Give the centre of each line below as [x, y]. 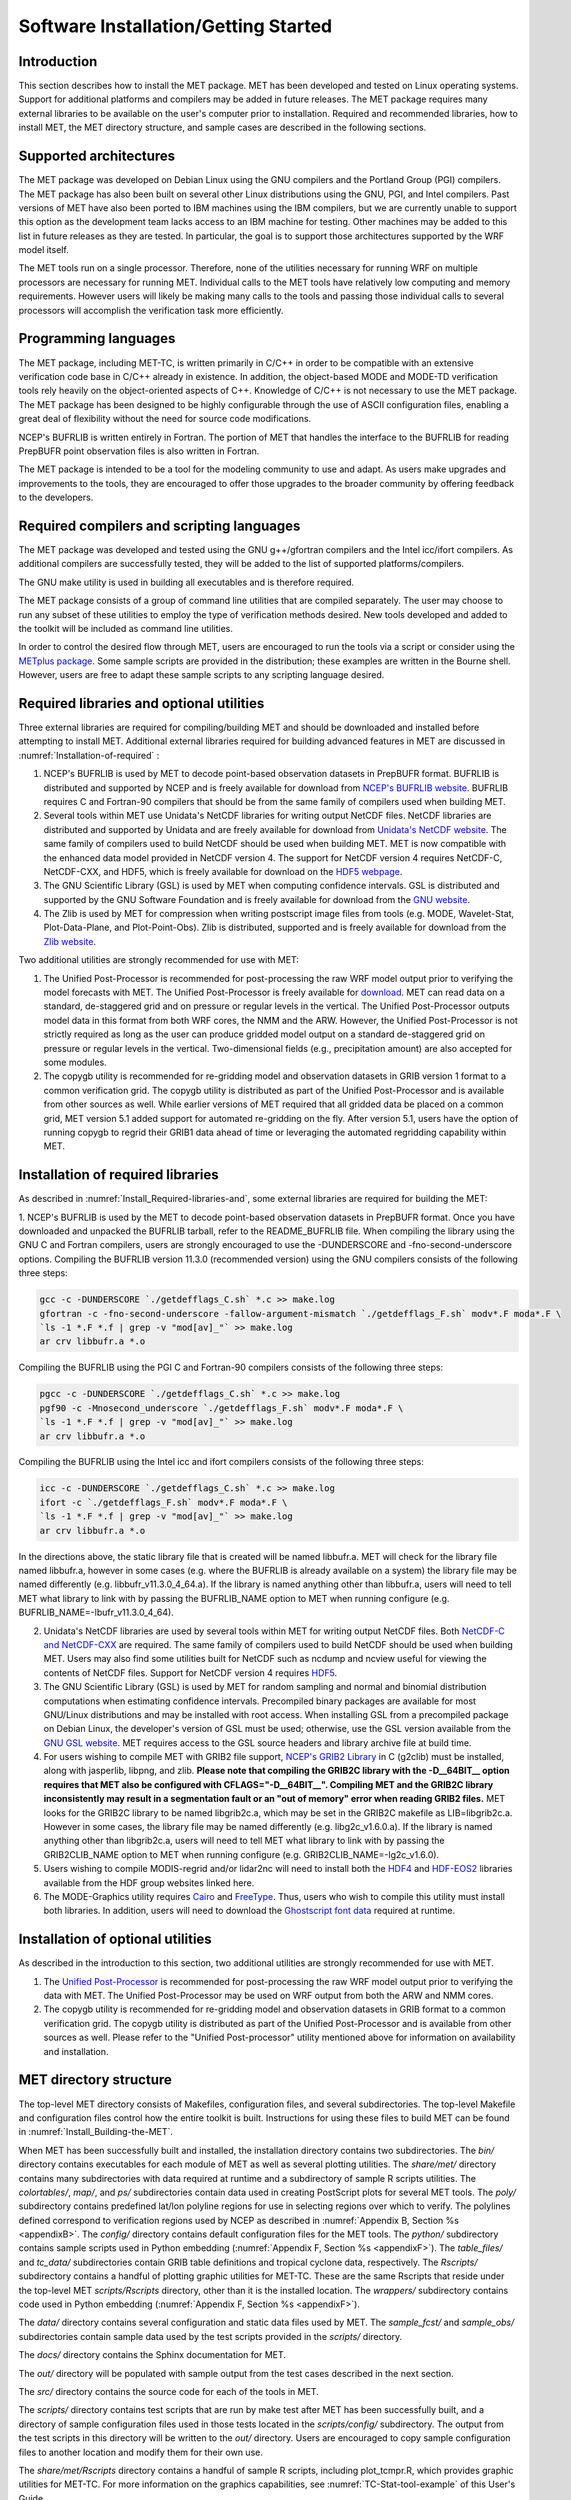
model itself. [43, 250]
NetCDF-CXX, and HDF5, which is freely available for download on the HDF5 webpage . [223, 871]
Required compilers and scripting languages [159, 525]
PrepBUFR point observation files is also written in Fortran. [139, 451]
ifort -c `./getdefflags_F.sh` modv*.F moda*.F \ [163, 1502]
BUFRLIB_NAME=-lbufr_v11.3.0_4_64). [96, 1612]
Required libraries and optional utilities [141, 703]
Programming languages [97, 338]
